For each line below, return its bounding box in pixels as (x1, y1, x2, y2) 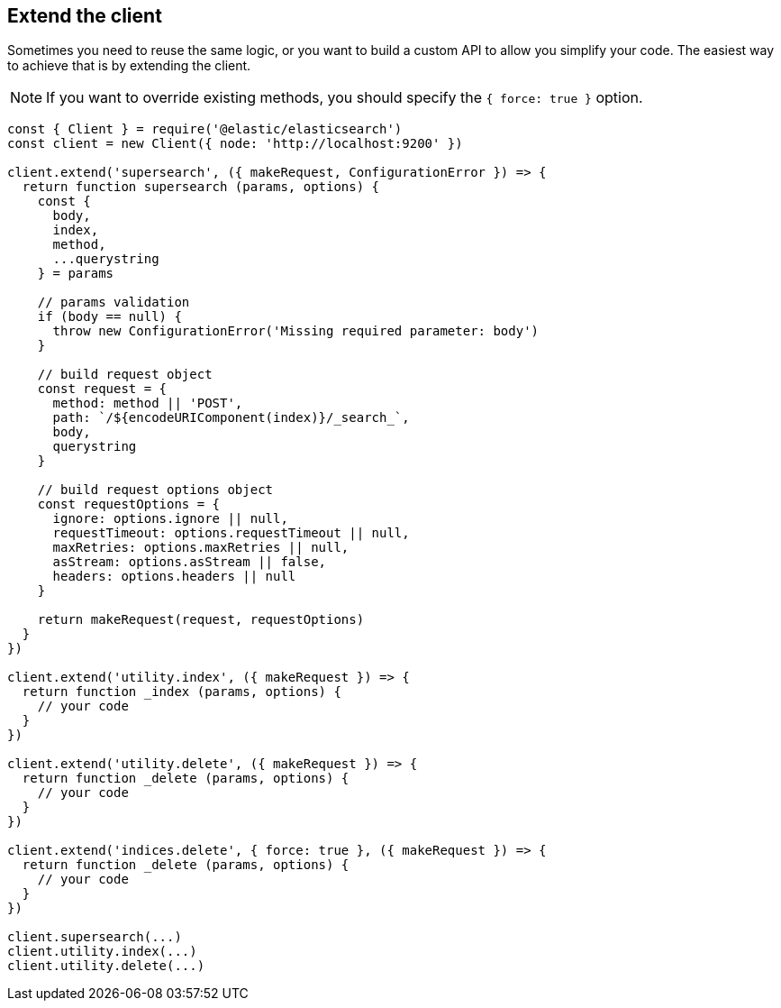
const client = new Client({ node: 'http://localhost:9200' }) (7, 136, 463, 151)
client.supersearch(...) (7, 930, 182, 945)
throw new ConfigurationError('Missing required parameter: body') (52, 324, 540, 339)
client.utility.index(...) (7, 944, 197, 959)
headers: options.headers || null (52, 569, 296, 584)
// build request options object (37, 482, 274, 498)
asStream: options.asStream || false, (52, 554, 327, 570)
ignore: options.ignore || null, (52, 511, 288, 527)
